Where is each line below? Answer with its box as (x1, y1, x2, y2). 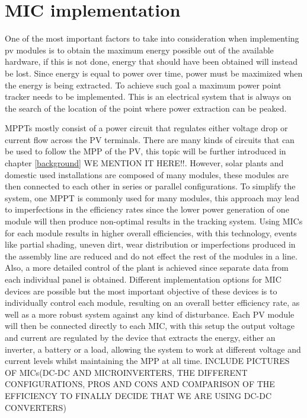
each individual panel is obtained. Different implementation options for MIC (5, 273, 282, 285)
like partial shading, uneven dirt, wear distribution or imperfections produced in (5, 238, 296, 251)
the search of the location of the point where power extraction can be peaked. (5, 102, 287, 114)
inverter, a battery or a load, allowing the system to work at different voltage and (5, 343, 301, 355)
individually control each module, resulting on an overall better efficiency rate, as (5, 296, 300, 309)
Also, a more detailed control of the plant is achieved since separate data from (5, 261, 289, 274)
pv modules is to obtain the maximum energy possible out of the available (5, 43, 274, 56)
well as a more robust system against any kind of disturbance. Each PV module (5, 308, 295, 320)
